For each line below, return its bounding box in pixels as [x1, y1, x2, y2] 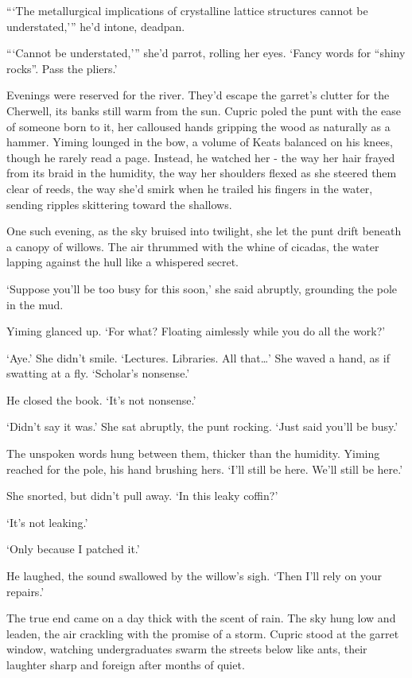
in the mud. [6, 296, 64, 312]
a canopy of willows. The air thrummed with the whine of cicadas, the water [6, 238, 379, 254]
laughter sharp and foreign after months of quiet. [6, 657, 245, 672]
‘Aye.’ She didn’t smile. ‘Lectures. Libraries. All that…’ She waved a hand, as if [6, 349, 390, 366]
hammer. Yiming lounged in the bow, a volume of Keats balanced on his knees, [6, 134, 393, 150]
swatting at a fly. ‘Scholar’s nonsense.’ [6, 365, 190, 382]
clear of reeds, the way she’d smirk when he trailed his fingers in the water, [6, 180, 373, 196]
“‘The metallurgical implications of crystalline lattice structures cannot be [6, 2, 368, 18]
